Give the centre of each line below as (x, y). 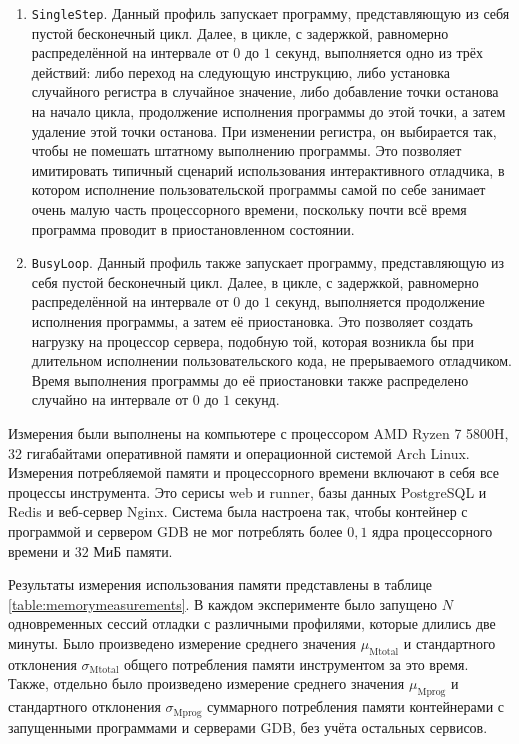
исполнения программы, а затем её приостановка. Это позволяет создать (252, 321)
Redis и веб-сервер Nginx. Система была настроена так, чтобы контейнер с (238, 511)
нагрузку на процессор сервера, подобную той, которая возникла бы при (252, 340)
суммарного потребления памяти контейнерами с (356, 706)
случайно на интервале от (110, 399)
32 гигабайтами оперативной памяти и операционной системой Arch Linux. (239, 452)
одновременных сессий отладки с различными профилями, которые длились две (252, 623)
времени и (39, 550)
